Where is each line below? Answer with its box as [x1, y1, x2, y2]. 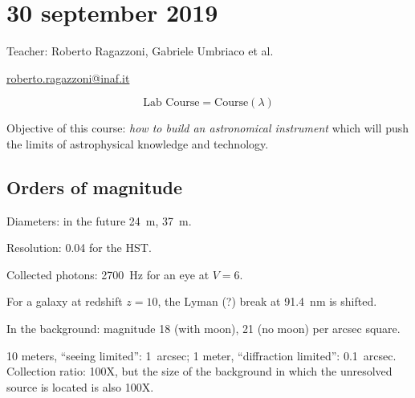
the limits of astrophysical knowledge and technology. [6, 135, 269, 152]
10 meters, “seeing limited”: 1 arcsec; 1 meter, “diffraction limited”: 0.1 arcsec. [6, 347, 397, 363]
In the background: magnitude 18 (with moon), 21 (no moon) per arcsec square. [6, 320, 401, 337]
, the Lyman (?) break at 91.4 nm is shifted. [157, 293, 377, 310]
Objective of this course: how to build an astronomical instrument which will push [6, 120, 409, 136]
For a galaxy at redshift [6, 293, 123, 310]
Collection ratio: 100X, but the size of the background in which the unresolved [6, 363, 393, 380]
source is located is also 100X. [6, 378, 154, 395]
